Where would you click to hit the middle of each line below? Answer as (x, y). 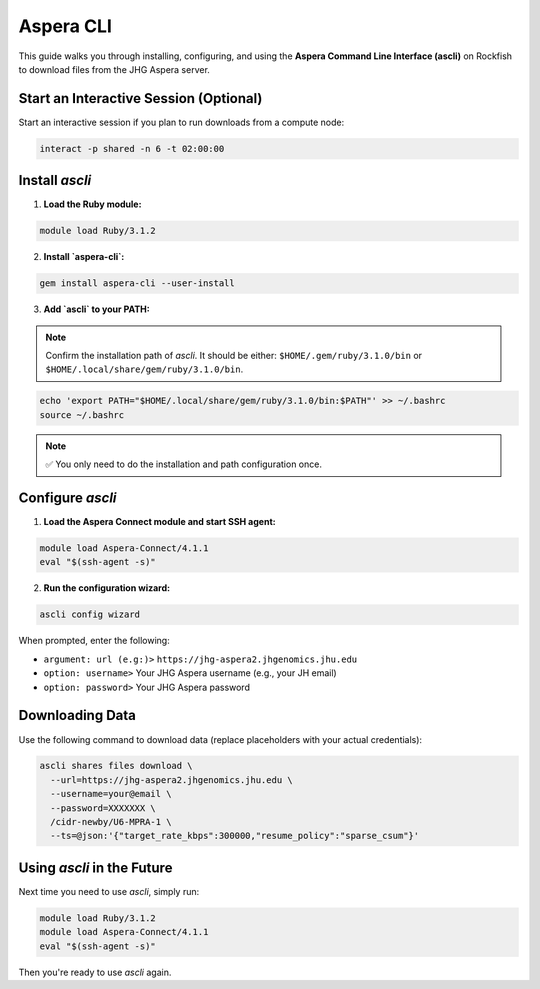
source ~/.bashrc (82, 414)
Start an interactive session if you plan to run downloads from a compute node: (181, 122)
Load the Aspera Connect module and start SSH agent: (159, 522)
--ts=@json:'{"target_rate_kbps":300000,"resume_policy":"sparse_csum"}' (235, 836)
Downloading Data (77, 715)
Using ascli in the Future (95, 867)
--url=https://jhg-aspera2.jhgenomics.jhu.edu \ (172, 779)
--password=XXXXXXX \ (103, 808)
